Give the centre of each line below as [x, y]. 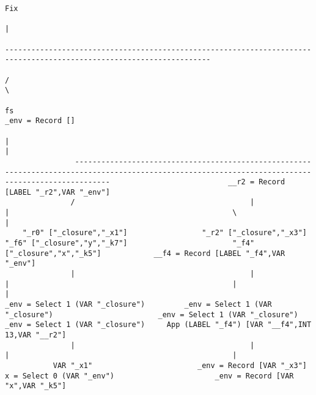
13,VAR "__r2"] [36, 335]
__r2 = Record [257, 182]
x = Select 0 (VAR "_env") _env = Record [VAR [149, 376]
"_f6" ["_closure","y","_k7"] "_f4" [130, 243]
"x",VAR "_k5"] [36, 386]
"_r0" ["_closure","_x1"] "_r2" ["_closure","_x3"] [164, 233]
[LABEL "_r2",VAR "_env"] [57, 192]
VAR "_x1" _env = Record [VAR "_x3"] [180, 365]
